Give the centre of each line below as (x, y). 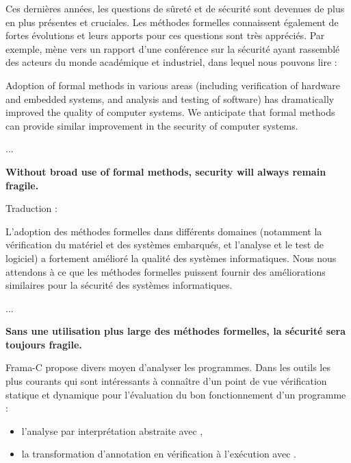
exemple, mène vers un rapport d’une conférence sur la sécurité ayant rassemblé (173, 48)
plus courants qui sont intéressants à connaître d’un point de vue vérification (166, 381)
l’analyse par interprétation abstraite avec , (112, 430)
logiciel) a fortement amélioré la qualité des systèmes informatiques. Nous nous (171, 258)
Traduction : (31, 208)
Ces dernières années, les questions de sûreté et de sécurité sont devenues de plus (175, 8)
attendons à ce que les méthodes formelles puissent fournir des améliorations (166, 271)
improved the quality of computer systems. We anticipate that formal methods (170, 112)
